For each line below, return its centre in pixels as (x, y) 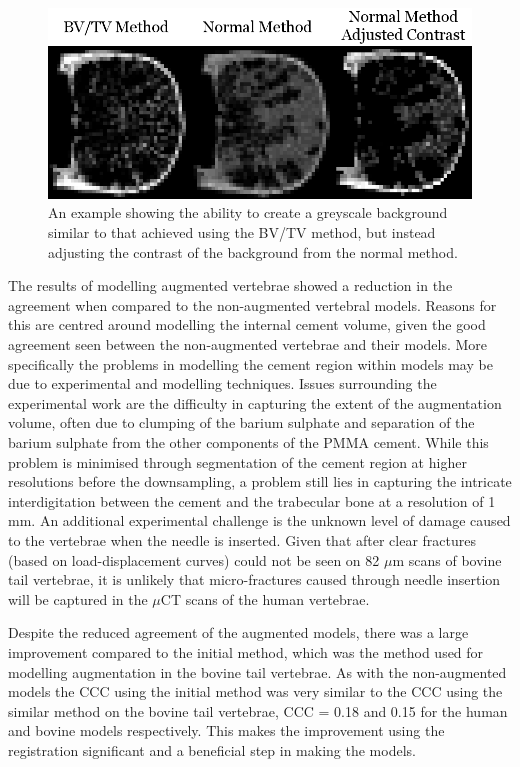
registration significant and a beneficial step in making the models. (212, 749)
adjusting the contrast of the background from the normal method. (253, 251)
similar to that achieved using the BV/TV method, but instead (242, 232)
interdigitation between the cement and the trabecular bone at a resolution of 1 (252, 500)
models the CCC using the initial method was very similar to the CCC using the (255, 691)
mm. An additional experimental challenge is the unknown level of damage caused (259, 520)
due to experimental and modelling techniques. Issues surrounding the (222, 383)
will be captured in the (78, 598)
